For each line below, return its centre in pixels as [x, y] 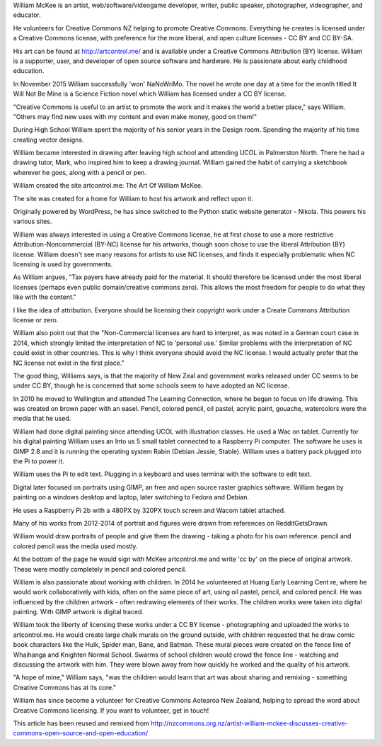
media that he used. [42, 419]
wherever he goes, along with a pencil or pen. [80, 172]
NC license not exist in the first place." [69, 363]
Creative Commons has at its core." [65, 687]
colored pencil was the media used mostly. [75, 546]
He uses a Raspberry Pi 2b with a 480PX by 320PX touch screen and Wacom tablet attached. [149, 510]
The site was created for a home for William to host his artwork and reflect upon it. [133, 198]
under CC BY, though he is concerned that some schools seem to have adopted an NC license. [151, 385]
